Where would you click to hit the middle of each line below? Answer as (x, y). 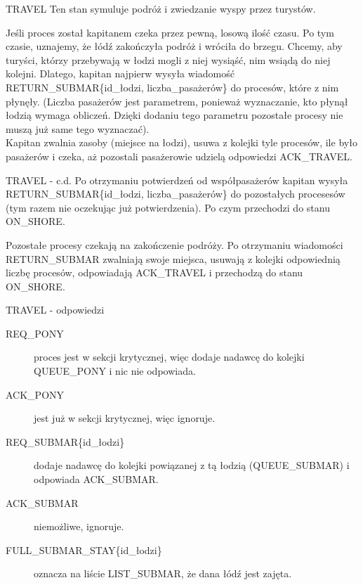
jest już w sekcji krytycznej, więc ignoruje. (125, 418)
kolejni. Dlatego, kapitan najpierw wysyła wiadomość (120, 73)
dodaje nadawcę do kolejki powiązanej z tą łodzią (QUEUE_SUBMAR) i (192, 465)
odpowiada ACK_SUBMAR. (96, 479)
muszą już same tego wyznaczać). (78, 128)
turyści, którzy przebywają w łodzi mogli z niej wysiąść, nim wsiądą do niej (168, 59)
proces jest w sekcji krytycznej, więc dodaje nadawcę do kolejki (169, 357)
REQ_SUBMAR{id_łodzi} (65, 441)
